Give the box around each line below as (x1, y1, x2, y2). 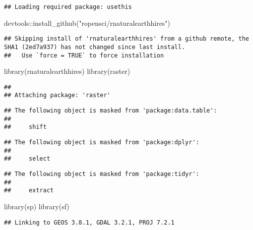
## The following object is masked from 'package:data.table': (4, 107, 217, 115)
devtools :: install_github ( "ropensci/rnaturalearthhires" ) (4, 17, 171, 28)
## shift (4, 123, 47, 131)
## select (4, 155, 51, 163)
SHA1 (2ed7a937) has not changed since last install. (4, 43, 186, 51)
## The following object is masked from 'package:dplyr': (4, 139, 199, 146)
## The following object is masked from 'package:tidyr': (4, 171, 199, 178)
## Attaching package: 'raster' (4, 92, 111, 99)
